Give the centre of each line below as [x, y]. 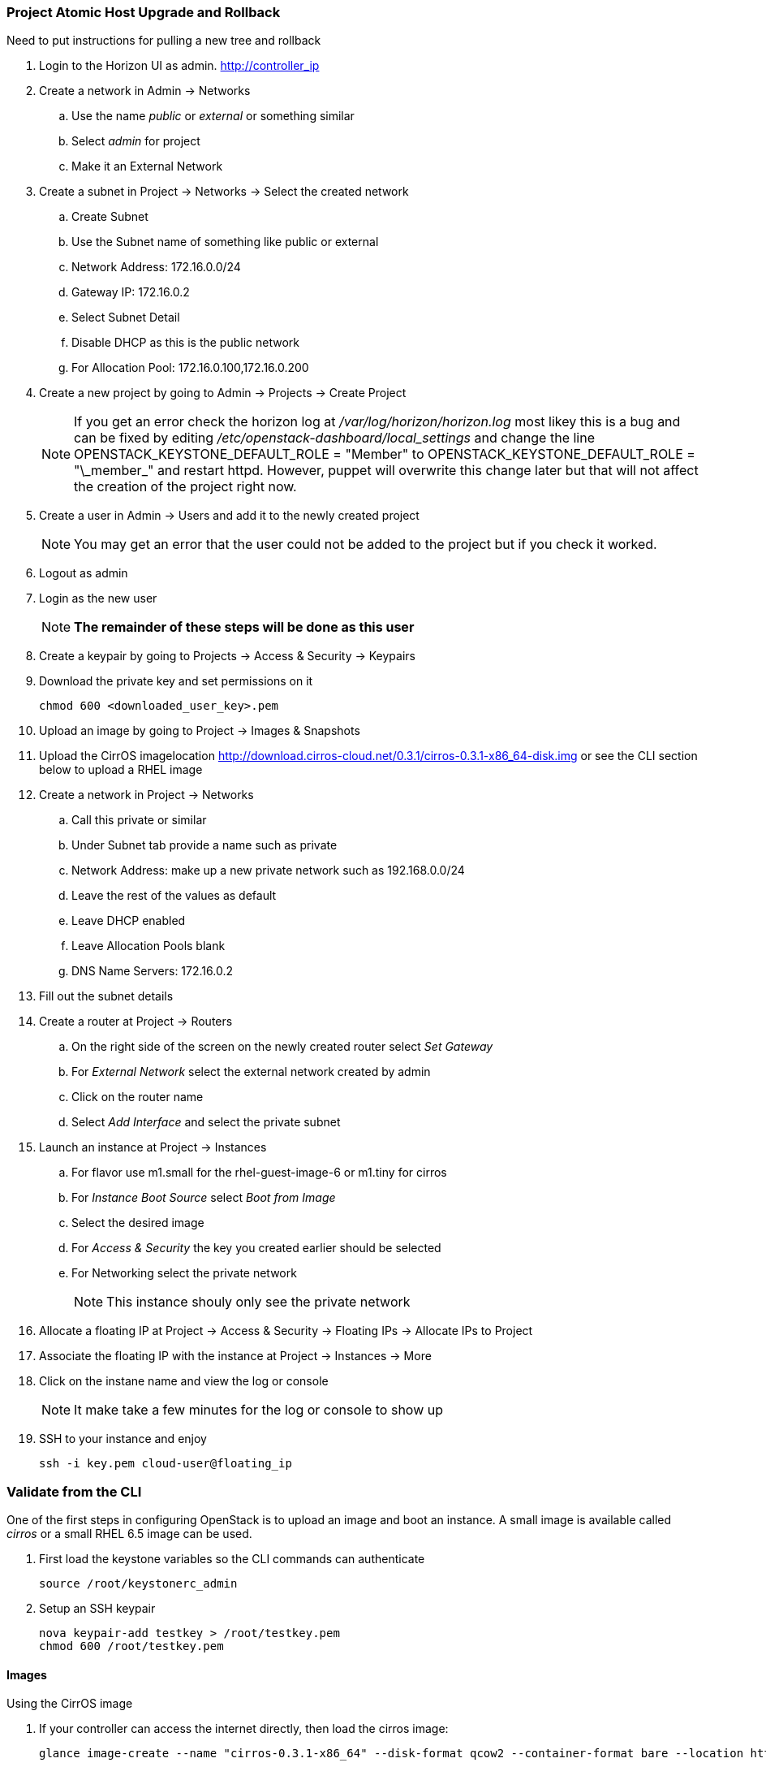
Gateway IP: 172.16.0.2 [131, 292]
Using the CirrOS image [70, 1704]
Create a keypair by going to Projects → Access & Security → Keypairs [227, 656]
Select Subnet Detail [126, 318]
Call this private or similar [139, 820]
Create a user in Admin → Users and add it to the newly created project [229, 516]
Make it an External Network [147, 166]
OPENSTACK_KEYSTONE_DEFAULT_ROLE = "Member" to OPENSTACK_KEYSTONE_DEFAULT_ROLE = [385, 454]
